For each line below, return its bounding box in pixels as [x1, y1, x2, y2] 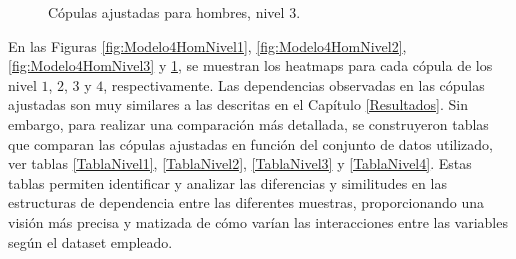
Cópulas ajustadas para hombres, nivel [48, 2, 285, 22]
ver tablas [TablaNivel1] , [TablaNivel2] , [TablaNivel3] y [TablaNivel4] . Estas [8, 153, 472, 174]
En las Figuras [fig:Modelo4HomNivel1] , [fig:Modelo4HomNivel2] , [8, 35, 407, 56]
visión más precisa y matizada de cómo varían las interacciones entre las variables [8, 211, 508, 232]
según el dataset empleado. [8, 231, 173, 252]
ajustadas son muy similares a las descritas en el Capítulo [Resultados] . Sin [8, 94, 468, 115]
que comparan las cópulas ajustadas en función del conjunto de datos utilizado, [8, 133, 494, 154]
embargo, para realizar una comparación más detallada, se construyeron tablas [8, 113, 489, 134]
